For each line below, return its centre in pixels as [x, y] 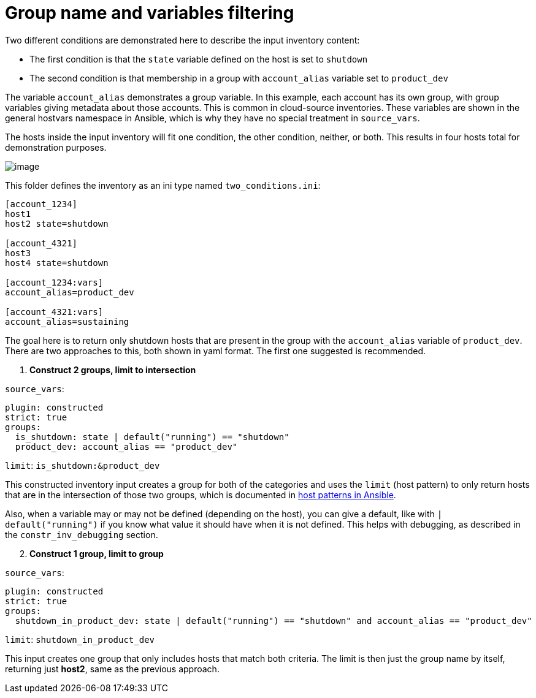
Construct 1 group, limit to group [97, 553]
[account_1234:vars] [54, 282]
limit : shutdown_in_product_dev [80, 639]
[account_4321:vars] [54, 312]
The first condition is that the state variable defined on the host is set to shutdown [199, 59]
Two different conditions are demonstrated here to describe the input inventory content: [182, 40]
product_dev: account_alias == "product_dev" [126, 446]
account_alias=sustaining [67, 321]
